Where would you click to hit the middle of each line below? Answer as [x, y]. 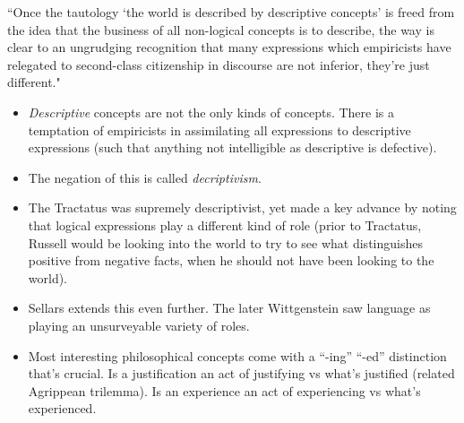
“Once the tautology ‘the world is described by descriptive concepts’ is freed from [231, 12]
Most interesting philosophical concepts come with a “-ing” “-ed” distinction [237, 355]
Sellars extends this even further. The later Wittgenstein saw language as [229, 308]
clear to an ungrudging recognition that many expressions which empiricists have [229, 47]
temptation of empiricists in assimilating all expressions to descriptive [219, 129]
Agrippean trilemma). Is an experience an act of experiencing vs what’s [224, 390]
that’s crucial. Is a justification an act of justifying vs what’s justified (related [241, 373]
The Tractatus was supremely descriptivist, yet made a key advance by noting [242, 207]
